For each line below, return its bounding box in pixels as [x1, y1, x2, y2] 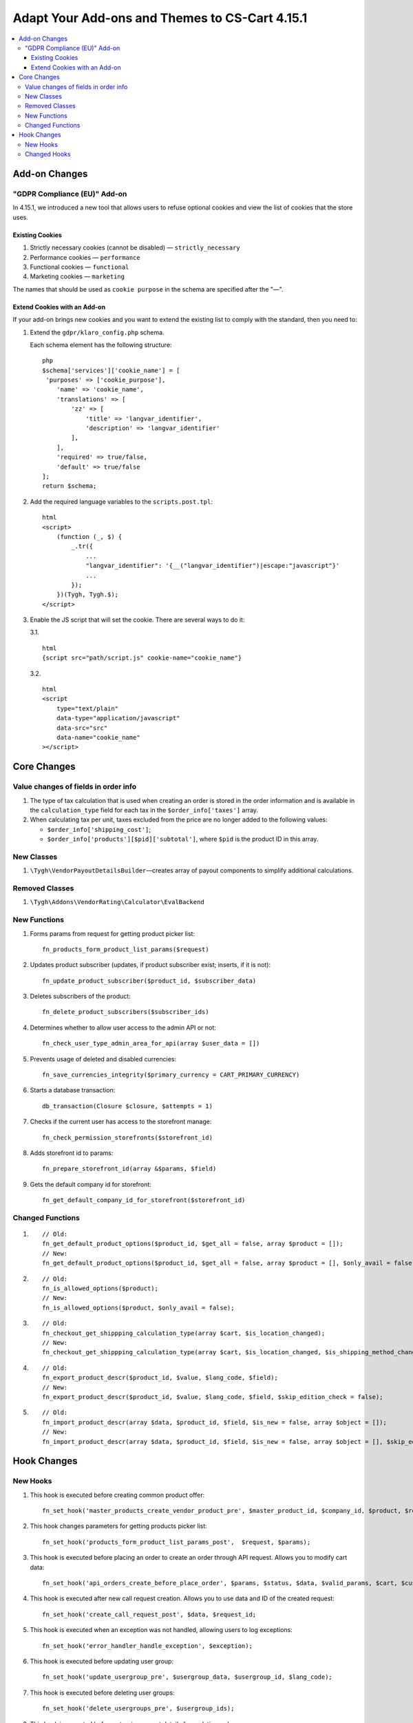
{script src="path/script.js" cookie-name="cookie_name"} [42, 654, 242, 662]
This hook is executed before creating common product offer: [30, 1491, 205, 1499]
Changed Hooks [25, 150, 72, 159]
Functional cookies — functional [30, 263, 129, 271]
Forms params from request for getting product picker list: [30, 929, 195, 937]
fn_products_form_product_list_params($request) [42, 945, 209, 953]
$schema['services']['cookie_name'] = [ [42, 366, 180, 374]
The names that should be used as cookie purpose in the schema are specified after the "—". [12, 285, 284, 293]
